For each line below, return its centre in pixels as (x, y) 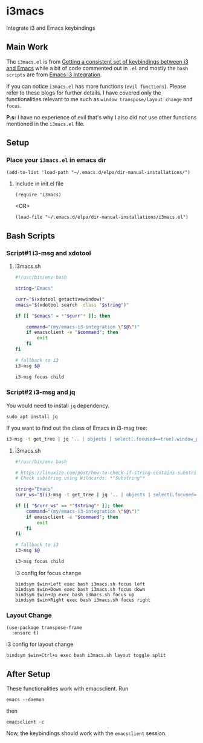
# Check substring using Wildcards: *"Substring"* (80, 478)
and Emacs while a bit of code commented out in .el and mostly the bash (97, 68)
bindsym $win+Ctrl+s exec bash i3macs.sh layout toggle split (86, 656)
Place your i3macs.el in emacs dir (56, 160)
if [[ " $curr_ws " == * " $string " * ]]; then (69, 506)
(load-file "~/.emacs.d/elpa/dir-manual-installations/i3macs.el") (101, 217)
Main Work (27, 47)
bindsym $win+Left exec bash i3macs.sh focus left (80, 584)
